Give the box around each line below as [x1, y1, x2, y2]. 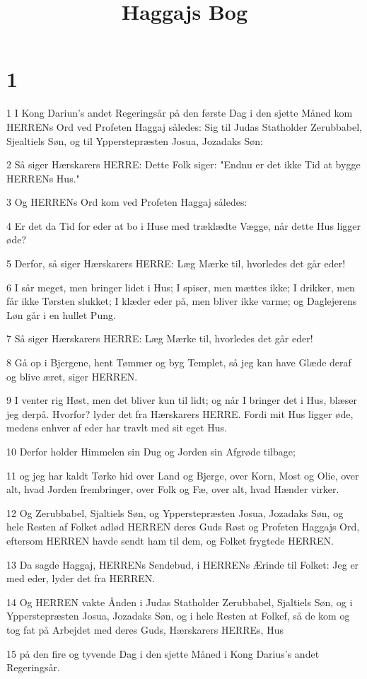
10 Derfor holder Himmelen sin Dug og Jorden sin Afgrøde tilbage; [6, 444, 296, 458]
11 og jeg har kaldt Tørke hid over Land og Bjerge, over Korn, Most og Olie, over [6, 468, 359, 482]
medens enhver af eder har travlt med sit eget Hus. [6, 420, 227, 435]
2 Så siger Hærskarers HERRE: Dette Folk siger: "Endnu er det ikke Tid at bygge [6, 157, 361, 172]
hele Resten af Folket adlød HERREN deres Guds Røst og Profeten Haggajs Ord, [6, 519, 360, 534]
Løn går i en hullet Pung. [6, 307, 116, 322]
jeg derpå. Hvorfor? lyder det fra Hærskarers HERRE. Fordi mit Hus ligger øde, [6, 406, 354, 421]
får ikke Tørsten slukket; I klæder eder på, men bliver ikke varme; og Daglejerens [6, 294, 357, 308]
